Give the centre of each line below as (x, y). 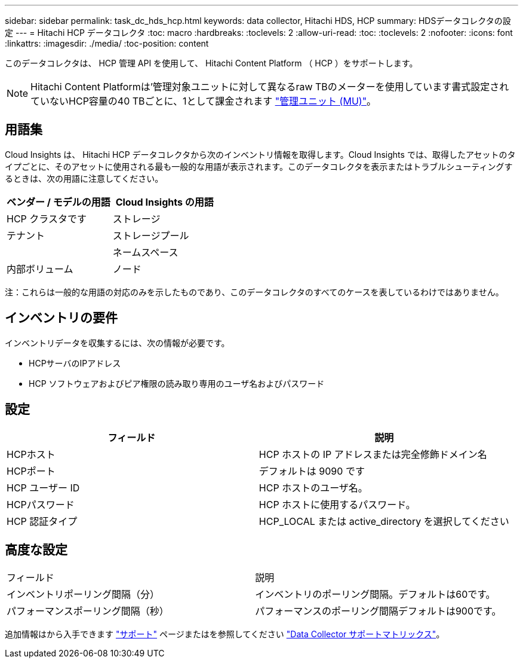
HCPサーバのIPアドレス (75, 363)
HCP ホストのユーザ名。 (313, 488)
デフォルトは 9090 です (312, 471)
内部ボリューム (40, 269)
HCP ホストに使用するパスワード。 (337, 504)
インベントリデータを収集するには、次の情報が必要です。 (117, 343)
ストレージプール (151, 235)
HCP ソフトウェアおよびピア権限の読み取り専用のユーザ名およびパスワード (177, 383)
